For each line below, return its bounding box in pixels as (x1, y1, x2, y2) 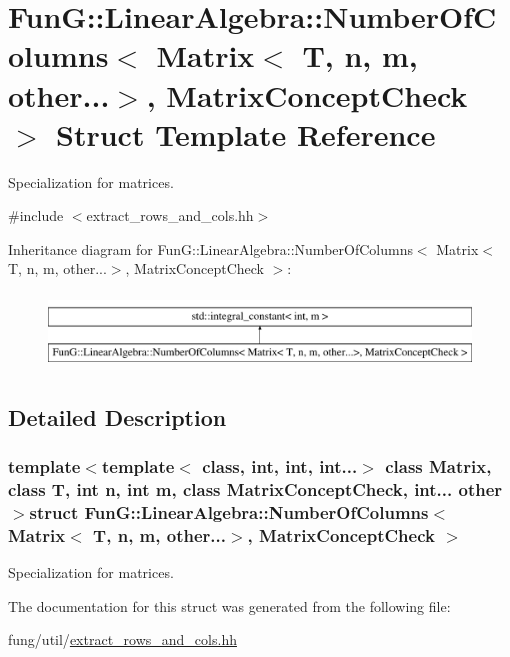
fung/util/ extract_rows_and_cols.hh (8, 629, 237, 650)
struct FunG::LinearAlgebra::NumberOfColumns (29, 499, 429, 524)
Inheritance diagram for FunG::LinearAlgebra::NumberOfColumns (8, 238, 413, 259)
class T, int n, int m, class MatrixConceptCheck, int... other (8, 476, 503, 501)
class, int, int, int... (202, 453, 358, 478)
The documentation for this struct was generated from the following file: (8, 595, 451, 616)
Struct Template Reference (56, 113, 436, 154)
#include (8, 205, 64, 226)
